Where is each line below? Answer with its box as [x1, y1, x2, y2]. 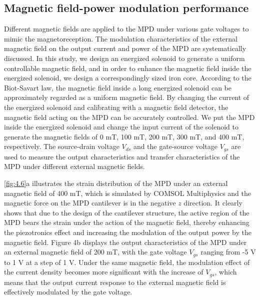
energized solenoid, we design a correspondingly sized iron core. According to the [4, 72, 251, 83]
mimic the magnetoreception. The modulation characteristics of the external [4, 33, 237, 43]
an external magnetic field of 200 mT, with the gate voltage [4, 246, 187, 257]
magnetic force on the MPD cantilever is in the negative [4, 197, 176, 208]
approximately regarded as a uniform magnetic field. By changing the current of [4, 92, 249, 102]
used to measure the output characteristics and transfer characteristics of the [4, 151, 240, 161]
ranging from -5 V [200, 246, 256, 257]
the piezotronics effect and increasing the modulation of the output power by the [4, 226, 251, 237]
